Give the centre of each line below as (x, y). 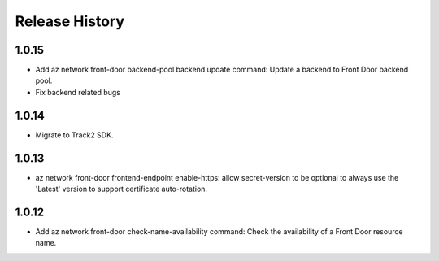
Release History (70, 21)
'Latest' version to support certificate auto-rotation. (121, 189)
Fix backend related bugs (78, 92)
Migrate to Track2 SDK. (74, 135)
